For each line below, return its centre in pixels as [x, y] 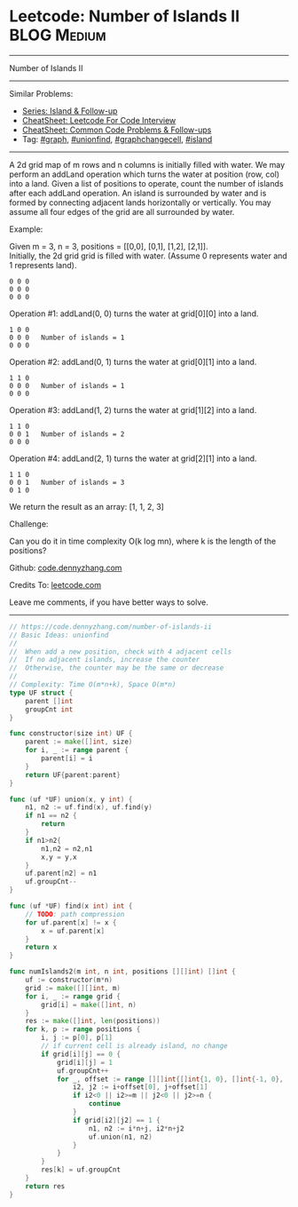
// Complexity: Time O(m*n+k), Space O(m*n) [93, 685]
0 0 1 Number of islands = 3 [67, 482]
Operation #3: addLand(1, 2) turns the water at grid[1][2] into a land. [133, 409]
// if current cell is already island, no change [134, 1046]
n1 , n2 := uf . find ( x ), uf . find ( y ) [89, 807]
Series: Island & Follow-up [70, 111]
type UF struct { [41, 693]
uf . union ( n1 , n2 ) [120, 1137]
